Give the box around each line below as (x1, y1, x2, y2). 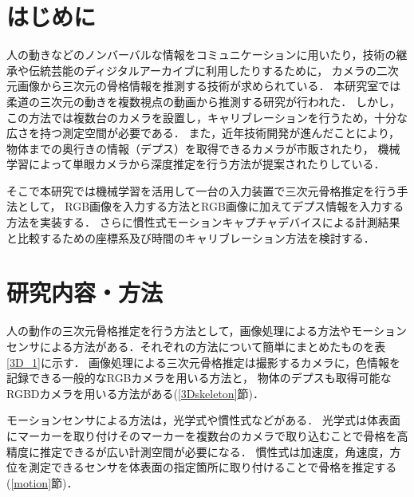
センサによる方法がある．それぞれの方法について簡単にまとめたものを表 (6, 337, 386, 354)
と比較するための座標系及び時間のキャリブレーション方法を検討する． (6, 229, 375, 246)
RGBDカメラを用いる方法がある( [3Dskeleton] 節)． (6, 385, 264, 401)
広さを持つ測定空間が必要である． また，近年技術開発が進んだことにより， (6, 124, 400, 141)
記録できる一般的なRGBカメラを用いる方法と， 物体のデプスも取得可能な (6, 369, 392, 386)
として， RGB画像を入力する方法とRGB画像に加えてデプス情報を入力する (17, 198, 404, 215)
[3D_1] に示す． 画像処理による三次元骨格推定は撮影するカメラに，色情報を (6, 353, 400, 370)
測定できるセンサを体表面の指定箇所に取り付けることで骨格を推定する (28, 459, 397, 475)
